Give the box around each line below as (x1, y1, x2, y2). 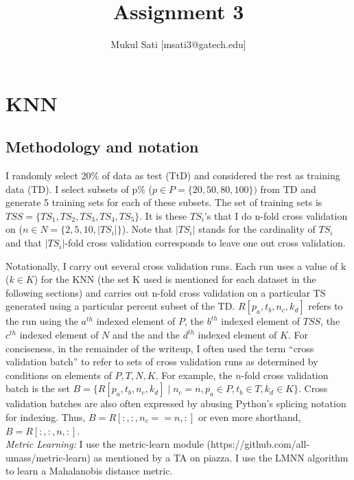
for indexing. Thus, (5, 410, 86, 424)
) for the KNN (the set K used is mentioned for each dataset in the (34, 272, 316, 286)
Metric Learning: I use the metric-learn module (5, 437, 204, 451)
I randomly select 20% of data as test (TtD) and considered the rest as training (5, 168, 340, 183)
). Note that (121, 222, 173, 236)
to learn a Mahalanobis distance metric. (5, 464, 173, 478)
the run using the (5, 314, 78, 328)
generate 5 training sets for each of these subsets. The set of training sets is (5, 195, 322, 209)
